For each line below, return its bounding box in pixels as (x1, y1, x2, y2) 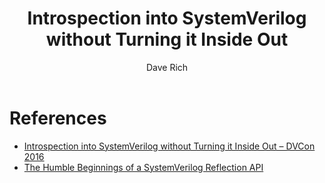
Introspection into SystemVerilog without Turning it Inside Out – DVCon (23, 140, 316, 152)
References (9, 107, 107, 129)
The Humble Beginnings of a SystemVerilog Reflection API (23, 161, 264, 173)
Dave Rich (145, 61, 189, 73)
